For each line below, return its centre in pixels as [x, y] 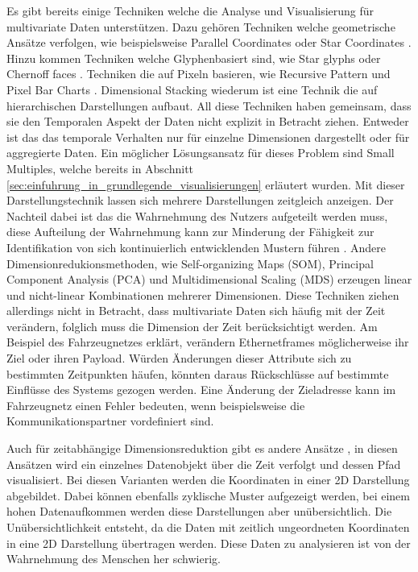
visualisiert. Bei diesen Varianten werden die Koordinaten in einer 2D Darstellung [208, 480]
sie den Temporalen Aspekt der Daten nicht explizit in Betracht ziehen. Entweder [208, 121]
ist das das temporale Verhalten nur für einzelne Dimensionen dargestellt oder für [208, 137]
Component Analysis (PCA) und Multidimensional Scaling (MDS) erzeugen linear [209, 279]
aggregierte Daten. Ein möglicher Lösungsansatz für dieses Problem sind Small [201, 153]
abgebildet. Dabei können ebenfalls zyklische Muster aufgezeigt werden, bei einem [209, 495]
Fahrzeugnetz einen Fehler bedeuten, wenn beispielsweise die [156, 405]
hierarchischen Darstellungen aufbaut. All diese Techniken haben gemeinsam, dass [209, 105]
